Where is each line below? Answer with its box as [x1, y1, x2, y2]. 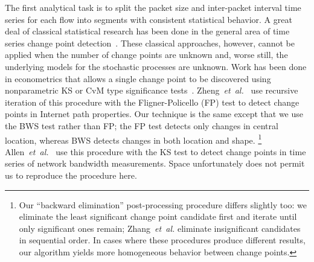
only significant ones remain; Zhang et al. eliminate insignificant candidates [19, 222, 301, 234]
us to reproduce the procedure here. [5, 168, 137, 181]
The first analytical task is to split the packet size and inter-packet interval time [5, 1, 301, 13]
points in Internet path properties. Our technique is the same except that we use [5, 107, 304, 120]
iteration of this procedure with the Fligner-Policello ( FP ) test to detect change [5, 95, 300, 108]
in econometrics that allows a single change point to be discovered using [5, 72, 271, 85]
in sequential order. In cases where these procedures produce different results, [19, 234, 306, 246]
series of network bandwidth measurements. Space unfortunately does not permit [5, 157, 305, 170]
